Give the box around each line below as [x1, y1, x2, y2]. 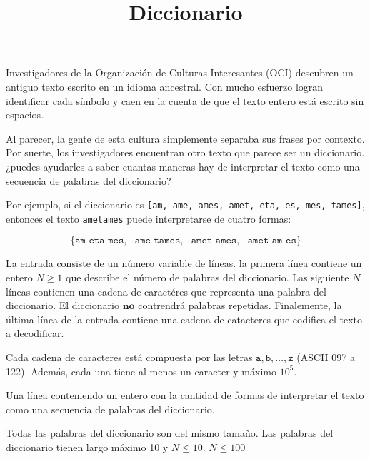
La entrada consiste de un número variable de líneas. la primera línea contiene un [6, 256, 362, 271]
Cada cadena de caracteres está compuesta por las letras [6, 350, 253, 364]
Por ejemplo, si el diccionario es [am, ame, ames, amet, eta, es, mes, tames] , [6, 197, 365, 212]
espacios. [6, 107, 44, 122]
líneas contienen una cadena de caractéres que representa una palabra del [6, 283, 326, 298]
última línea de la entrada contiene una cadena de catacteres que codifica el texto [6, 311, 363, 326]
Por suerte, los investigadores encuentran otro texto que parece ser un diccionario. [6, 145, 365, 160]
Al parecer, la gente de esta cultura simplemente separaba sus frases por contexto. [6, 131, 365, 146]
